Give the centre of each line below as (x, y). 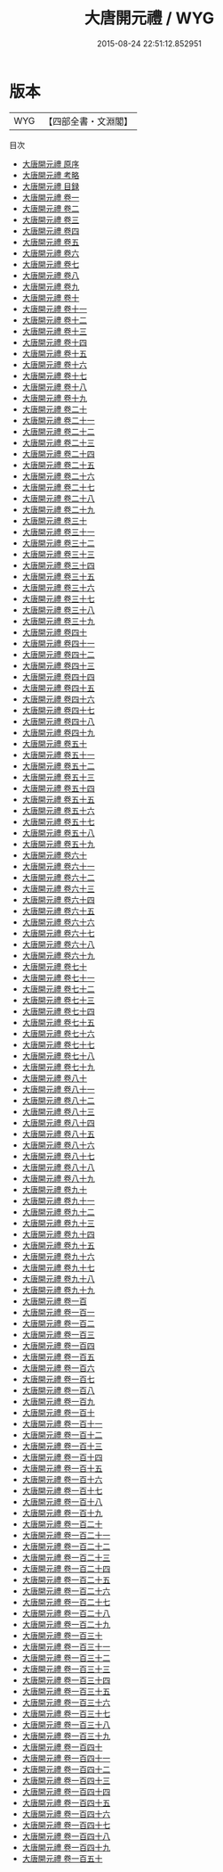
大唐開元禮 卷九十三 (58, 1223)
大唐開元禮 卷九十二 (58, 1212)
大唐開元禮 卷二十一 (58, 420)
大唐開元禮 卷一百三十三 (66, 1669)
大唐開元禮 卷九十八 (58, 1278)
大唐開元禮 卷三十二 (58, 543)
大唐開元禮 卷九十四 (58, 1234)
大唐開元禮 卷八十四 (58, 1122)
